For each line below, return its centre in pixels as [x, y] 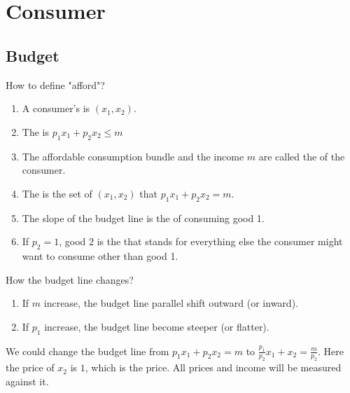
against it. [27, 381]
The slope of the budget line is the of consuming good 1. [143, 218]
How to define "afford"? [55, 84]
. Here [330, 351]
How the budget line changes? [70, 279]
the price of [30, 367]
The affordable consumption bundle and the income [133, 156]
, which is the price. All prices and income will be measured [213, 367]
